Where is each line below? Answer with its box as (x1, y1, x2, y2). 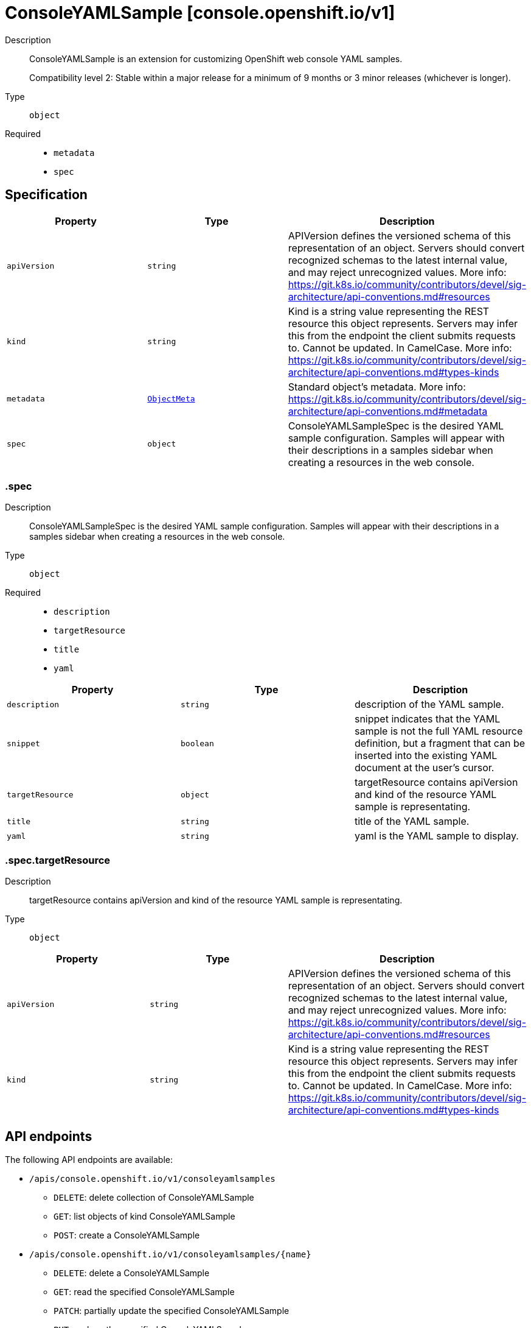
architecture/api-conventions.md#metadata (288, 404, 488, 417)
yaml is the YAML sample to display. (354, 830, 519, 842)
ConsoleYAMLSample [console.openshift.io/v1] (5, 2, 395, 23)
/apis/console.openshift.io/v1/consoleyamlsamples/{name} (29, 1249, 311, 1259)
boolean (180, 738, 214, 748)
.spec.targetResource (5, 853, 111, 866)
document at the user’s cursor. (354, 761, 495, 774)
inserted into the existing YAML (354, 749, 498, 762)
